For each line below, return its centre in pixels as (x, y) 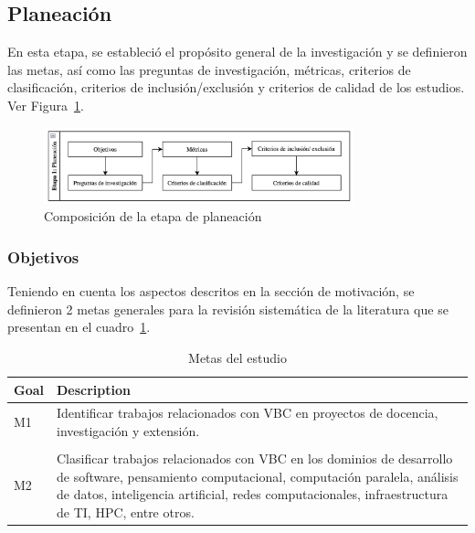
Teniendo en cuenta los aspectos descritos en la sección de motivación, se (211, 291)
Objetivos (43, 256)
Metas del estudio (237, 357)
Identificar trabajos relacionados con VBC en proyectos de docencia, (248, 413)
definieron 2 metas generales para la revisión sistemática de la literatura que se (228, 309)
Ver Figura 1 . (46, 105)
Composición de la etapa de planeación (153, 216)
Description (94, 389)
